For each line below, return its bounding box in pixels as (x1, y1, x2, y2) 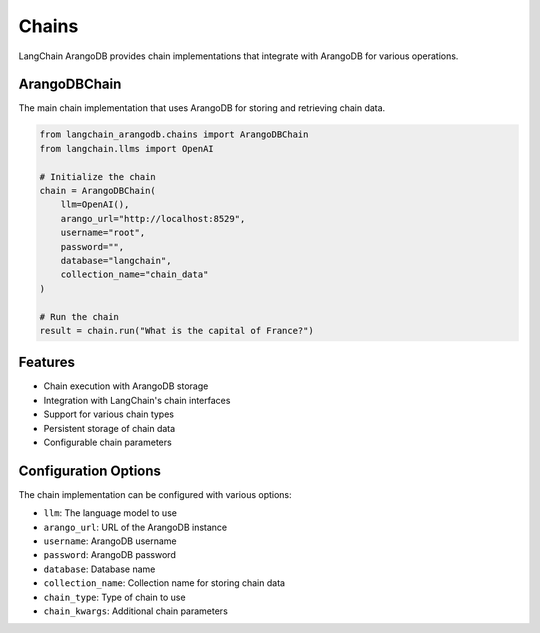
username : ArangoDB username (43, 535, 177, 547)
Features (18, 354, 75, 371)
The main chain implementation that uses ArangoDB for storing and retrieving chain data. (18, 102, 386, 114)
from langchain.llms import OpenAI (39, 143, 214, 154)
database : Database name (43, 563, 156, 575)
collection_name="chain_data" (60, 269, 209, 280)
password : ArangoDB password (43, 549, 177, 561)
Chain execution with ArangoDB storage (43, 380, 209, 392)
